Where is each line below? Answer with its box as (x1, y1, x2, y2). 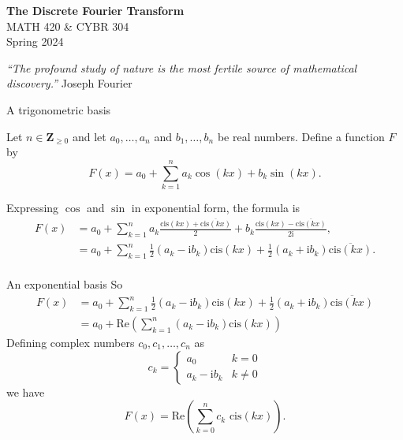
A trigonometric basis (6, 101, 111, 117)
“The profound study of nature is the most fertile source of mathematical (6, 59, 357, 76)
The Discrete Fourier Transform (6, 2, 185, 18)
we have (6, 383, 45, 400)
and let (72, 128, 106, 144)
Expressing (6, 199, 59, 215)
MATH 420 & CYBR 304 (6, 17, 129, 34)
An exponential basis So (6, 276, 123, 293)
